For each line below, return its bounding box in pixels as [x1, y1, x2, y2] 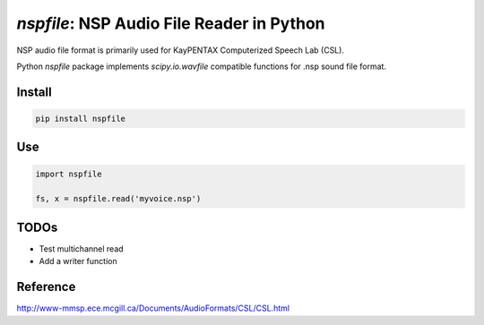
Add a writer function [39, 256, 117, 267]
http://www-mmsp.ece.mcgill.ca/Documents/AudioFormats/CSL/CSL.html [16, 303, 290, 313]
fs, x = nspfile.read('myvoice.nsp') [35, 193, 202, 204]
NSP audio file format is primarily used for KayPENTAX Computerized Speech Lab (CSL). [16, 45, 345, 56]
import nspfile [35, 168, 102, 179]
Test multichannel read [39, 243, 125, 254]
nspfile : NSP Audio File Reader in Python [16, 13, 326, 33]
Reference [16, 279, 76, 295]
